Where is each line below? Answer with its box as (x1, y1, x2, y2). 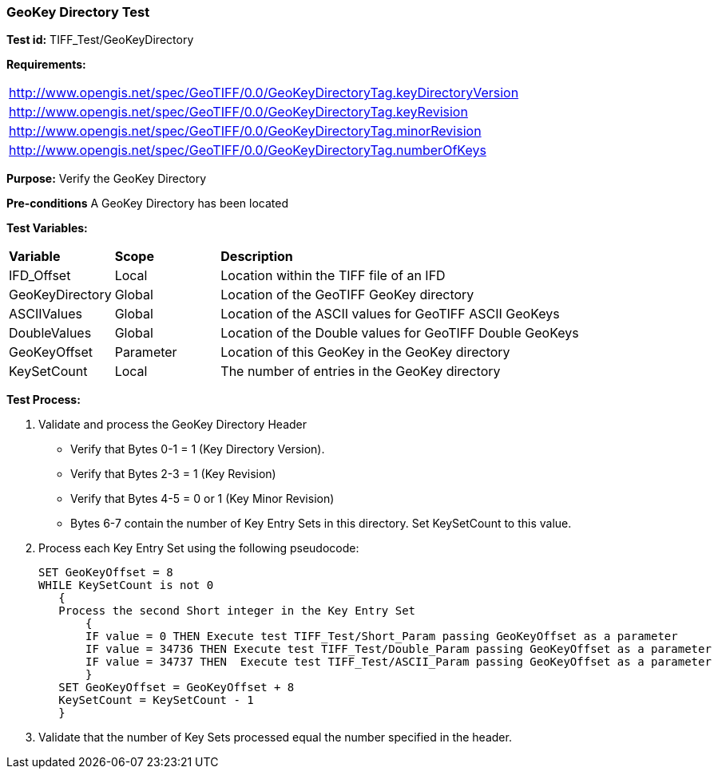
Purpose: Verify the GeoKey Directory (6, 172, 207, 186)
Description (220, 248, 293, 265)
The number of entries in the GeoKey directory (220, 363, 501, 380)
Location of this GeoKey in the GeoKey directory (220, 344, 510, 361)
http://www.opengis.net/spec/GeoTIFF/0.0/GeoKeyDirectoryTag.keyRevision (9, 104, 468, 121)
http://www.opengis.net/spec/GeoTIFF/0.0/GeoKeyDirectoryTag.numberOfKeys (9, 142, 486, 159)
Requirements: (6, 57, 86, 72)
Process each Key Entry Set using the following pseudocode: (38, 541, 359, 556)
